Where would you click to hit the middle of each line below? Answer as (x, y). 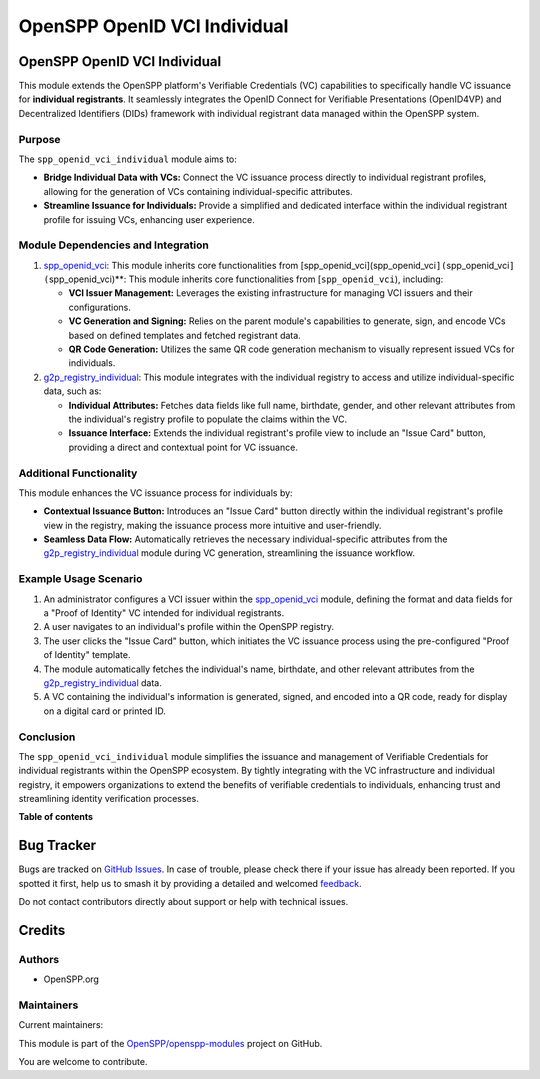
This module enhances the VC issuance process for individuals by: (156, 492)
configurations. (100, 307)
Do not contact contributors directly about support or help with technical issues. (183, 902)
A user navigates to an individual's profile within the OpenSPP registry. (189, 627)
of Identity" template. (87, 655)
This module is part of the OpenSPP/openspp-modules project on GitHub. (170, 1043)
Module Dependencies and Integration (113, 245)
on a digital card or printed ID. (105, 711)
